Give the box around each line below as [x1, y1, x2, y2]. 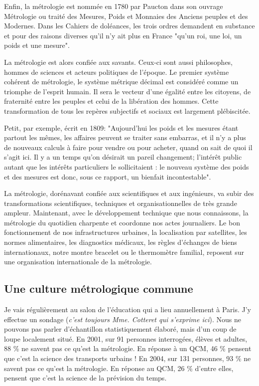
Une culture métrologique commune [4, 281, 193, 296]
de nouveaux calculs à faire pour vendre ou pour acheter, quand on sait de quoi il [4, 142, 253, 152]
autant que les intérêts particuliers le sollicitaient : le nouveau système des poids [4, 161, 249, 172]
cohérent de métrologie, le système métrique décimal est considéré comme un [4, 76, 239, 87]
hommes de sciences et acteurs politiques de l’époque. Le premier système [4, 66, 229, 77]
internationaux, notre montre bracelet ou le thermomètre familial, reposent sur [4, 246, 244, 257]
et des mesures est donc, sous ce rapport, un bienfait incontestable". [4, 171, 211, 182]
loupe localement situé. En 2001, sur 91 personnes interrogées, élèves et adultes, [4, 333, 248, 344]
